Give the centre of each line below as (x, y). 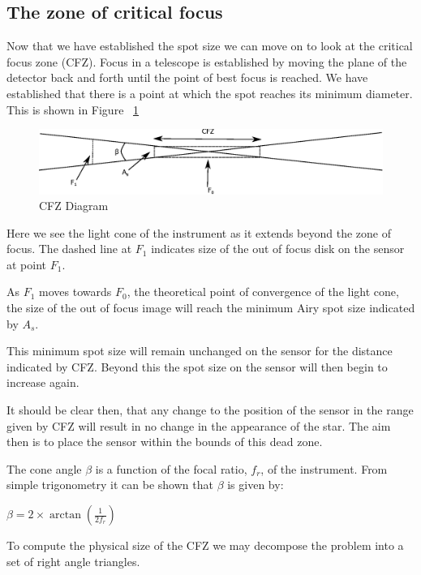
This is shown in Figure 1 (73, 109)
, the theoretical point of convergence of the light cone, (263, 292)
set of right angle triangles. (73, 561)
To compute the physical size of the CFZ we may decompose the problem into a (205, 545)
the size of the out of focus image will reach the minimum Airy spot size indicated (211, 308)
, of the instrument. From (324, 468)
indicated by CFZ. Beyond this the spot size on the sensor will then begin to (197, 366)
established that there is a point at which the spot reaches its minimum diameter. (210, 93)
